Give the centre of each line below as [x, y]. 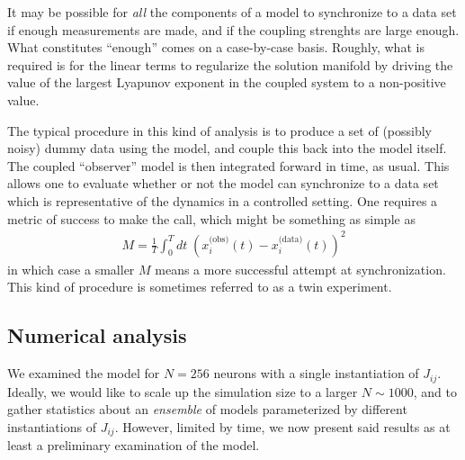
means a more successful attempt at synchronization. [300, 269]
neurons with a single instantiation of [316, 373]
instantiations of [52, 426]
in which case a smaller [71, 269]
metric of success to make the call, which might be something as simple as [211, 218]
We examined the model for [84, 373]
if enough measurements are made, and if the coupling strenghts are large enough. [233, 29]
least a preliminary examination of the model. [134, 445]
